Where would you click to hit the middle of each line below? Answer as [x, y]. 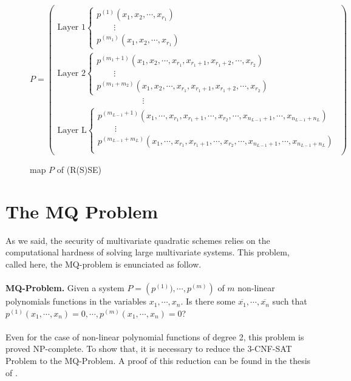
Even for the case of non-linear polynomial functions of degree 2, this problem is [155, 336]
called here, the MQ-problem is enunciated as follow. [104, 264]
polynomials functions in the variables [76, 301]
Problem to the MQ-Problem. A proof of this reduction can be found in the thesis [158, 361]
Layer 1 [71, 28]
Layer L [72, 130]
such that [290, 301]
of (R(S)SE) [79, 169]
